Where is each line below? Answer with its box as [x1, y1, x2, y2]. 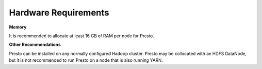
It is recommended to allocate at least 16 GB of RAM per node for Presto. [9, 33, 154, 39]
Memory [9, 24, 27, 30]
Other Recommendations [9, 41, 61, 48]
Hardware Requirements [9, 7, 109, 18]
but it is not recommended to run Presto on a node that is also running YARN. [9, 57, 163, 63]
